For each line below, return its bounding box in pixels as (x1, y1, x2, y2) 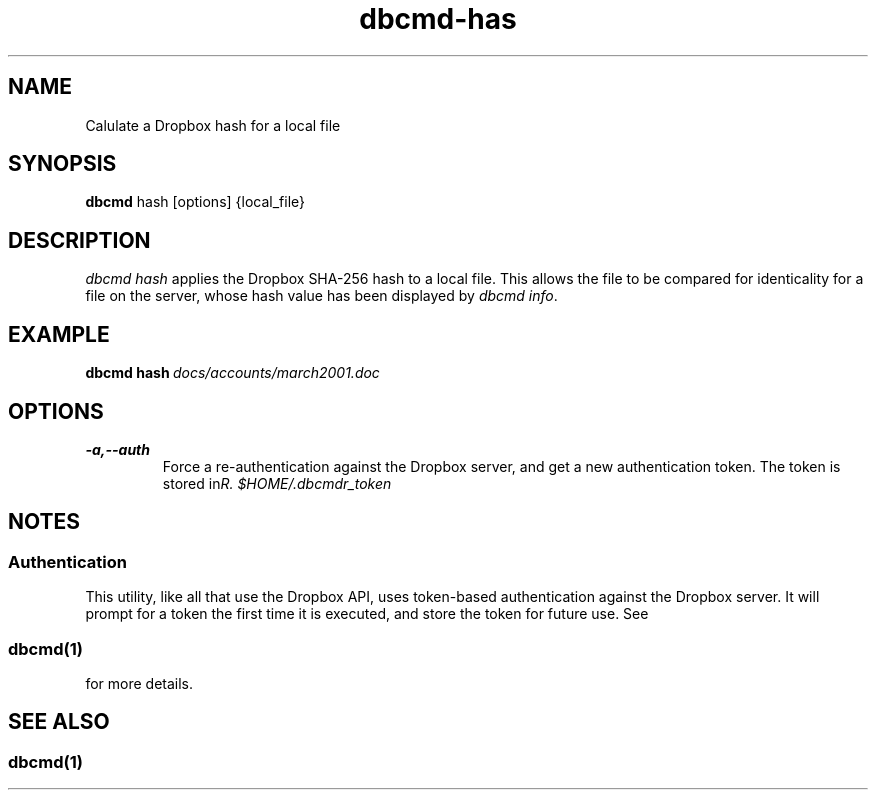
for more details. (85, 674, 194, 692)
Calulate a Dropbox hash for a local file (85, 116, 341, 134)
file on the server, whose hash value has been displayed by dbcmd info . (85, 287, 558, 305)
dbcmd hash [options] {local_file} (85, 193, 306, 211)
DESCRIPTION (8, 227, 151, 253)
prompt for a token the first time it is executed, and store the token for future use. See (85, 605, 649, 623)
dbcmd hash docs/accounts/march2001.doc (85, 364, 380, 382)
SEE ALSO (8, 709, 110, 735)
